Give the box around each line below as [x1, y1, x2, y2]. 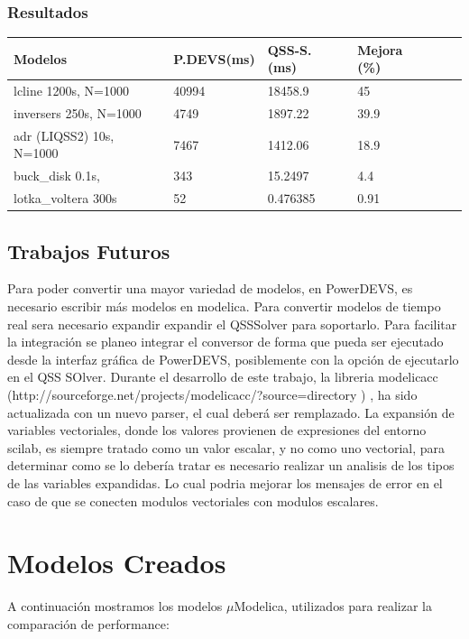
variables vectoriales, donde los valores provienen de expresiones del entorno [7, 421, 427, 440]
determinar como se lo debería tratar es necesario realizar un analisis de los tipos [7, 456, 455, 475]
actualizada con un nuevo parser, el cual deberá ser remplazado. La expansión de [7, 403, 455, 421]
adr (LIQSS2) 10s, [14, 125, 115, 144]
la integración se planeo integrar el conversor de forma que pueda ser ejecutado [7, 332, 444, 351]
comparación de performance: [7, 614, 170, 633]
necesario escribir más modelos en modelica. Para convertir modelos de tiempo [7, 297, 441, 316]
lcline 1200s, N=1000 [14, 81, 130, 100]
